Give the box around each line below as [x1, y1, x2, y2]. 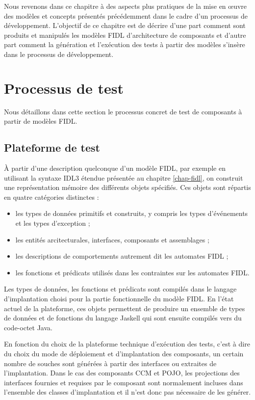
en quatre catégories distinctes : [4, 191, 99, 202]
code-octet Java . [4, 322, 52, 332]
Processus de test [4, 78, 124, 98]
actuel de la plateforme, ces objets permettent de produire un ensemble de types [4, 303, 245, 313]
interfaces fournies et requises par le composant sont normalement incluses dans [4, 377, 243, 387]
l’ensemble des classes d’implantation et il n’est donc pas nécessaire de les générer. [4, 387, 251, 397]
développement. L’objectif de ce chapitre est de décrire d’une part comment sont [4, 20, 246, 30]
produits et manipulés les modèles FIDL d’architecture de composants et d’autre [4, 29, 246, 40]
